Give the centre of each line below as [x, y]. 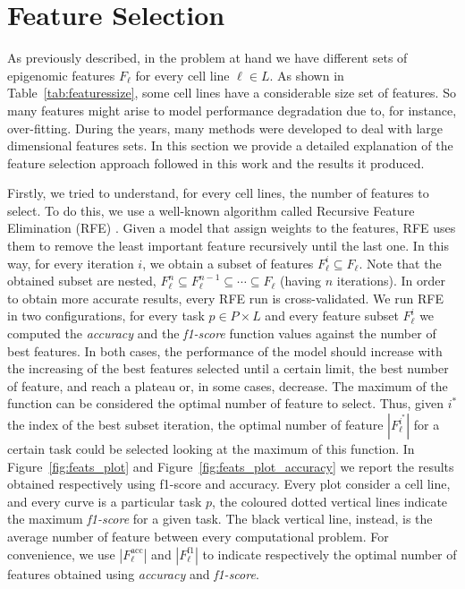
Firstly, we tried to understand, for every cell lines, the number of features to [218, 193]
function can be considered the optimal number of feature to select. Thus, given [226, 403]
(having [301, 281]
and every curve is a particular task [105, 501]
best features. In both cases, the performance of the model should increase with [225, 350]
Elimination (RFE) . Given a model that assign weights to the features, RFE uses [232, 228]
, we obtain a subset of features [228, 263]
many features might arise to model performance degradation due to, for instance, [232, 110]
